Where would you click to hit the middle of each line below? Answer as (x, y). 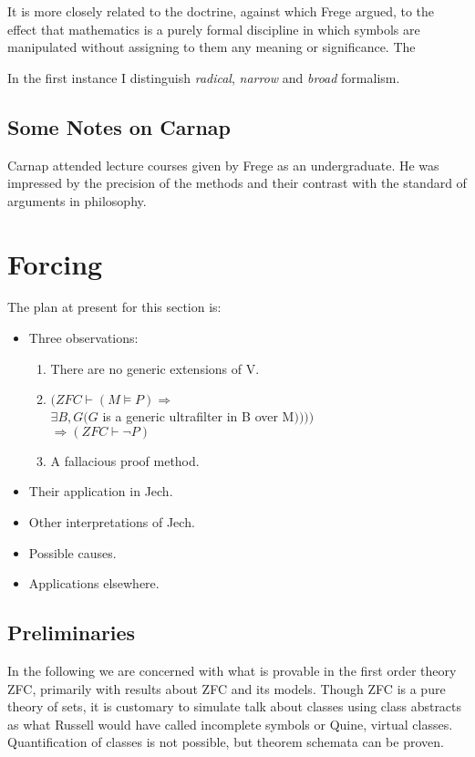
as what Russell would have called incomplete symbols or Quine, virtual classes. (230, 724)
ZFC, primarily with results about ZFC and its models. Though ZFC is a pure (227, 688)
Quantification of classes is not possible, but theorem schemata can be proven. (226, 742)
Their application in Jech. (101, 491)
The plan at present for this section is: (114, 307)
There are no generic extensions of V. (155, 368)
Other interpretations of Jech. (112, 522)
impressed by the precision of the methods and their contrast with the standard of (237, 183)
